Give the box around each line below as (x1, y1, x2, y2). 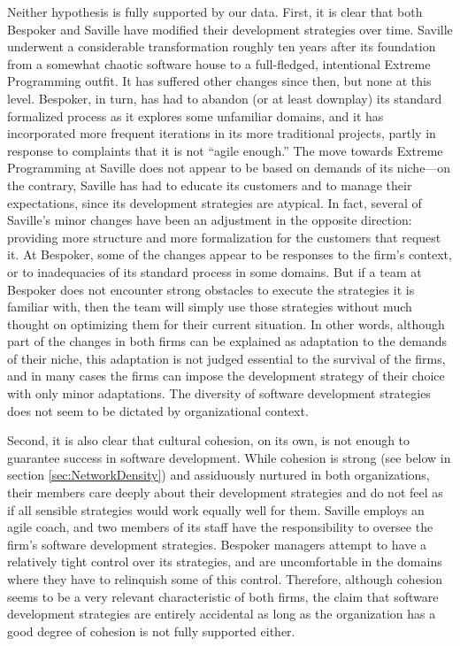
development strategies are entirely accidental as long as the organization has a (7, 604, 436, 623)
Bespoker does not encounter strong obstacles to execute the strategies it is (7, 280, 415, 298)
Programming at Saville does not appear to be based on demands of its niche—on (7, 158, 451, 177)
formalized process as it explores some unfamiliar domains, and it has (7, 106, 384, 125)
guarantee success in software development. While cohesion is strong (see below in (7, 448, 451, 466)
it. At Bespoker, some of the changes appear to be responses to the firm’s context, (7, 245, 452, 264)
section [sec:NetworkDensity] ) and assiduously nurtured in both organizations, (7, 465, 430, 484)
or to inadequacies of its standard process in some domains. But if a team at (7, 262, 422, 281)
